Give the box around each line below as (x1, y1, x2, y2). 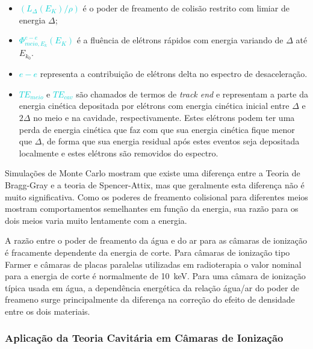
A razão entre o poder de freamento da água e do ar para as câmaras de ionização (5, 234, 308, 247)
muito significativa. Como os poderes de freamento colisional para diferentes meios (5, 190, 308, 203)
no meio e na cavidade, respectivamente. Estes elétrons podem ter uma (33, 111, 295, 123)
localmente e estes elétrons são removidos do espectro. (19, 146, 218, 159)
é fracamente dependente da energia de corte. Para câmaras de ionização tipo (5, 246, 290, 258)
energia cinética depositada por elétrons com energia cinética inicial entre (19, 99, 290, 112)
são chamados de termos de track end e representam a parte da (76, 87, 308, 100)
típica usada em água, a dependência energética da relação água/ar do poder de (5, 281, 300, 294)
